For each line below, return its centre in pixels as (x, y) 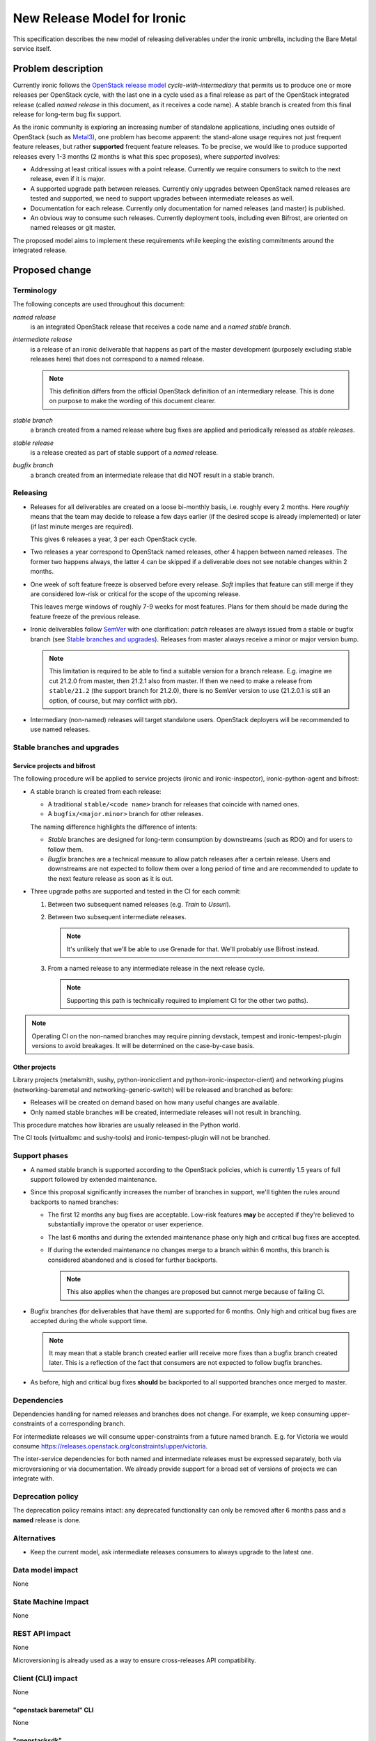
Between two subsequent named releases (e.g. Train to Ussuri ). (139, 904)
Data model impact (46, 1570)
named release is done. (47, 1520)
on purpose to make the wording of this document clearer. (132, 401)
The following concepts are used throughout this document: (99, 304)
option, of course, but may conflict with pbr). (113, 701)
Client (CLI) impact (45, 1678)
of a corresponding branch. (86, 1423)
